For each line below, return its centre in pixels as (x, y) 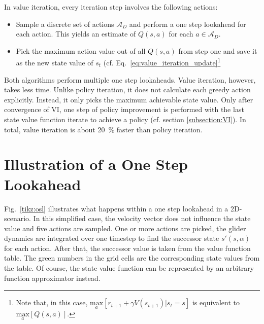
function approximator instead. (52, 278)
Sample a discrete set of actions (65, 24)
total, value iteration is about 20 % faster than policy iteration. (103, 129)
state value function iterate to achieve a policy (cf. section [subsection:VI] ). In (125, 119)
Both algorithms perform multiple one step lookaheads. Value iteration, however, (130, 79)
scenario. (18, 218)
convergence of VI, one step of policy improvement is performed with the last (124, 109)
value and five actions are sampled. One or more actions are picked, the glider (125, 228)
